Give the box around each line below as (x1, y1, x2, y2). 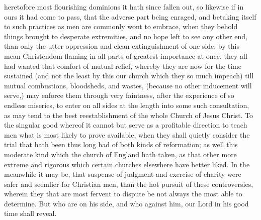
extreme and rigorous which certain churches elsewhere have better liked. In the (4, 159, 250, 169)
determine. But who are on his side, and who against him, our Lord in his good (4, 198, 249, 208)
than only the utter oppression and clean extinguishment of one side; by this (4, 41, 239, 51)
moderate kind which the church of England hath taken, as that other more (4, 149, 237, 159)
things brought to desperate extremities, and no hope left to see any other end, (4, 31, 247, 41)
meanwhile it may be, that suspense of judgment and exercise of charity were (4, 169, 241, 179)
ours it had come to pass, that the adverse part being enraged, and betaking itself (4, 11, 256, 22)
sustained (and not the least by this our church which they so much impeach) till (4, 70, 254, 81)
